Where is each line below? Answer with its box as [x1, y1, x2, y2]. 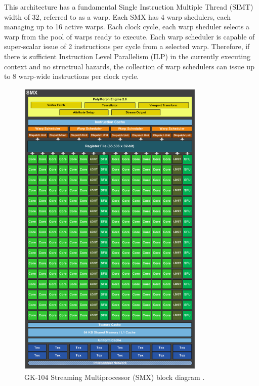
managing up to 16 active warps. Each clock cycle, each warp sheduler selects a [4, 21, 250, 32]
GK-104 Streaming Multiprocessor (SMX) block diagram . [24, 371, 205, 382]
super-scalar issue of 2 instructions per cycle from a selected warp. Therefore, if [4, 41, 250, 52]
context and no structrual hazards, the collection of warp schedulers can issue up [4, 61, 254, 71]
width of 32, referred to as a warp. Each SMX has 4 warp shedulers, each [4, 11, 231, 22]
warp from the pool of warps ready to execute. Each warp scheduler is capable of [4, 31, 255, 41]
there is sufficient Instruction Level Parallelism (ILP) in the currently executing [4, 51, 250, 61]
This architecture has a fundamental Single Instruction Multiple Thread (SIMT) [4, 2, 253, 12]
